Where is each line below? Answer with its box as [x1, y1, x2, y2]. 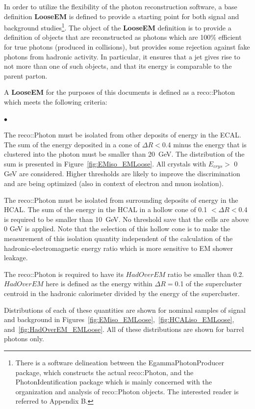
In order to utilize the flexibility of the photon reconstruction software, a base [4, 1, 237, 11]
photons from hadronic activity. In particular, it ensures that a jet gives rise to [4, 51, 240, 61]
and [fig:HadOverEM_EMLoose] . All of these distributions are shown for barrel [4, 324, 244, 334]
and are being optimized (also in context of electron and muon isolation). [4, 178, 224, 189]
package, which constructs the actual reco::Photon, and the [15, 367, 194, 377]
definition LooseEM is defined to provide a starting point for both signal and [4, 11, 239, 21]
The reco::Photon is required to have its [4, 269, 124, 279]
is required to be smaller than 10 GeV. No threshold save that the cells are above [4, 214, 249, 224]
